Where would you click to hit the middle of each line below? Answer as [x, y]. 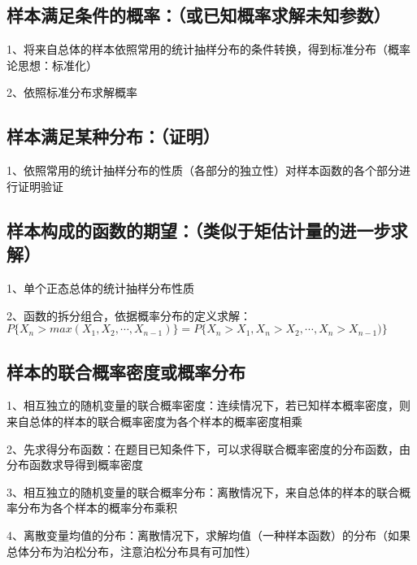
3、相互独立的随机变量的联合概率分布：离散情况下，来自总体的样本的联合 [203, 491]
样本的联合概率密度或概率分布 [126, 371]
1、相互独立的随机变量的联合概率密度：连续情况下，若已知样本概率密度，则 [208, 405]
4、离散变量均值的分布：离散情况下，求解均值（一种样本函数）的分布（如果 [208, 535]
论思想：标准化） [52, 65]
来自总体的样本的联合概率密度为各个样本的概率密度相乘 [154, 421]
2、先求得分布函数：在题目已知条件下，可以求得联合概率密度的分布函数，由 [208, 448]
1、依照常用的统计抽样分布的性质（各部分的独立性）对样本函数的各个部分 [203, 170]
